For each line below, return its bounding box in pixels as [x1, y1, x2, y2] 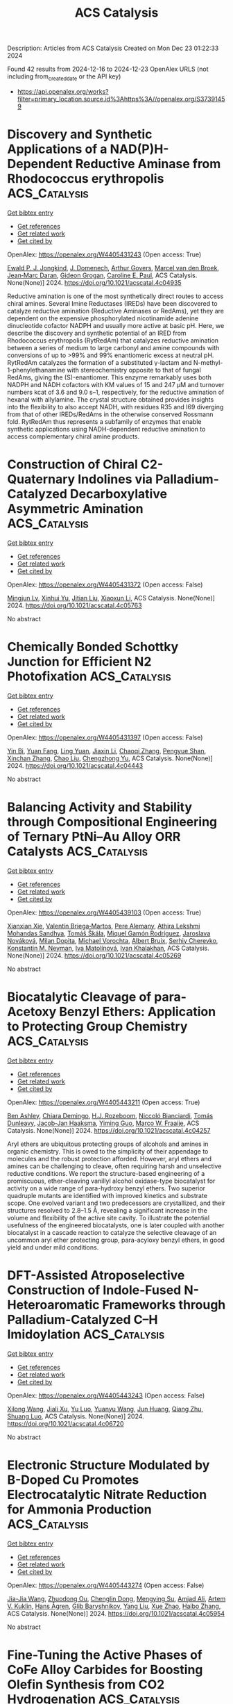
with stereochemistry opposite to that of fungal [67, 366, 201, 374]
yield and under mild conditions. [7, 1243, 99, 1252]
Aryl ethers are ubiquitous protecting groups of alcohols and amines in [7, 1140, 209, 1148]
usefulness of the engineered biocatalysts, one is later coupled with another [7, 1221, 225, 1229]
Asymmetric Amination [7, 501, 144, 517]
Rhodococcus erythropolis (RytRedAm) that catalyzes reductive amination [7, 336, 219, 345]
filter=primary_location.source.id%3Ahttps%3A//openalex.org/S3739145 [17, 95, 225, 103]
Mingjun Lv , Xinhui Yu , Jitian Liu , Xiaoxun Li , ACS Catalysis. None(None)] [7, 593, 215, 602]
